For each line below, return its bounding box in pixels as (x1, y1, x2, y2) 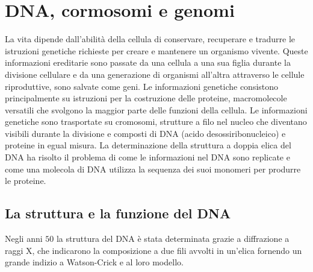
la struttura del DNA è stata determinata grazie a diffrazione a (56, 232, 290, 245)
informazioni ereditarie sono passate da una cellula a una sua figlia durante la (5, 56, 291, 69)
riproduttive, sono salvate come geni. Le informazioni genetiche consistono (5, 80, 279, 92)
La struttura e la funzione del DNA (5, 204, 231, 223)
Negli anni (5, 232, 43, 245)
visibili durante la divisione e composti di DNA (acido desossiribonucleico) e (5, 127, 286, 139)
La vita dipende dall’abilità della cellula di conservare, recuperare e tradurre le (5, 33, 296, 45)
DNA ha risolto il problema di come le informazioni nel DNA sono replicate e (5, 151, 290, 163)
